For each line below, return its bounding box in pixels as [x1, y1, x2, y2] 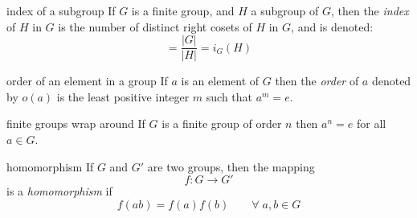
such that [206, 88, 253, 105]
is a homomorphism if [6, 183, 112, 199]
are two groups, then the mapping [147, 158, 315, 175]
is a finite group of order [161, 115, 282, 132]
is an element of [181, 72, 260, 89]
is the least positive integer [56, 88, 190, 105]
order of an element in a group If [6, 72, 168, 89]
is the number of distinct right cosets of [58, 18, 252, 35]
